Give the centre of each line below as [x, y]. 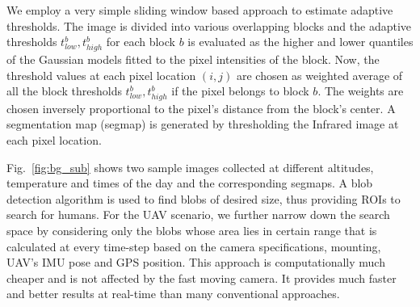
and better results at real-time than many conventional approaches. [173, 294]
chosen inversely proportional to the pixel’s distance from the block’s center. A [201, 108]
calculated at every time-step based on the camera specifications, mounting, [194, 246]
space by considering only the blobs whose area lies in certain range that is [192, 230]
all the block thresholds [64, 91]
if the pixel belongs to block [240, 91]
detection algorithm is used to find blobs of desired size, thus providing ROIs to [204, 198]
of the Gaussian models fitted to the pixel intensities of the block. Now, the [193, 59]
